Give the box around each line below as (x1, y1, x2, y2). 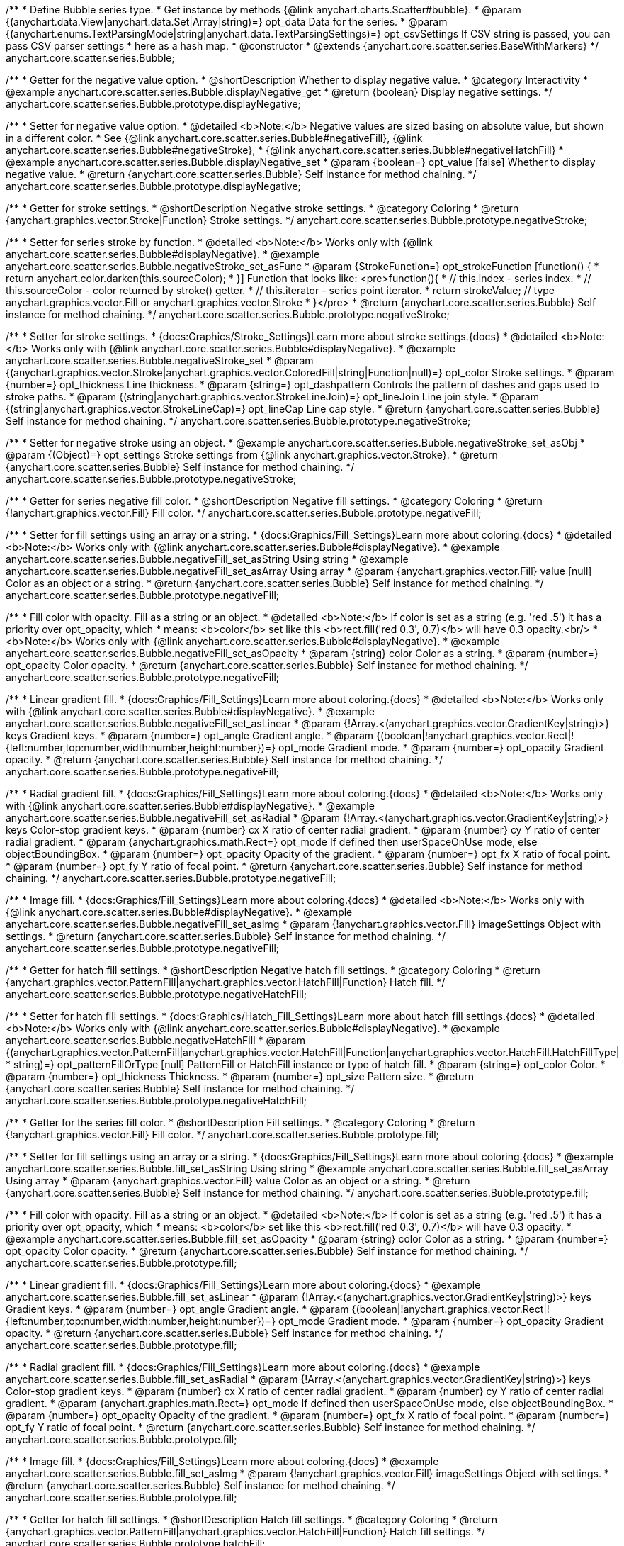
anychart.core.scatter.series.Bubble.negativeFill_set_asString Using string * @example (6, 553, 409, 565)
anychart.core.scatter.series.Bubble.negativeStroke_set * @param (6, 354, 314, 366)
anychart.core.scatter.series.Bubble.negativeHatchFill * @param (6, 1034, 305, 1046)
